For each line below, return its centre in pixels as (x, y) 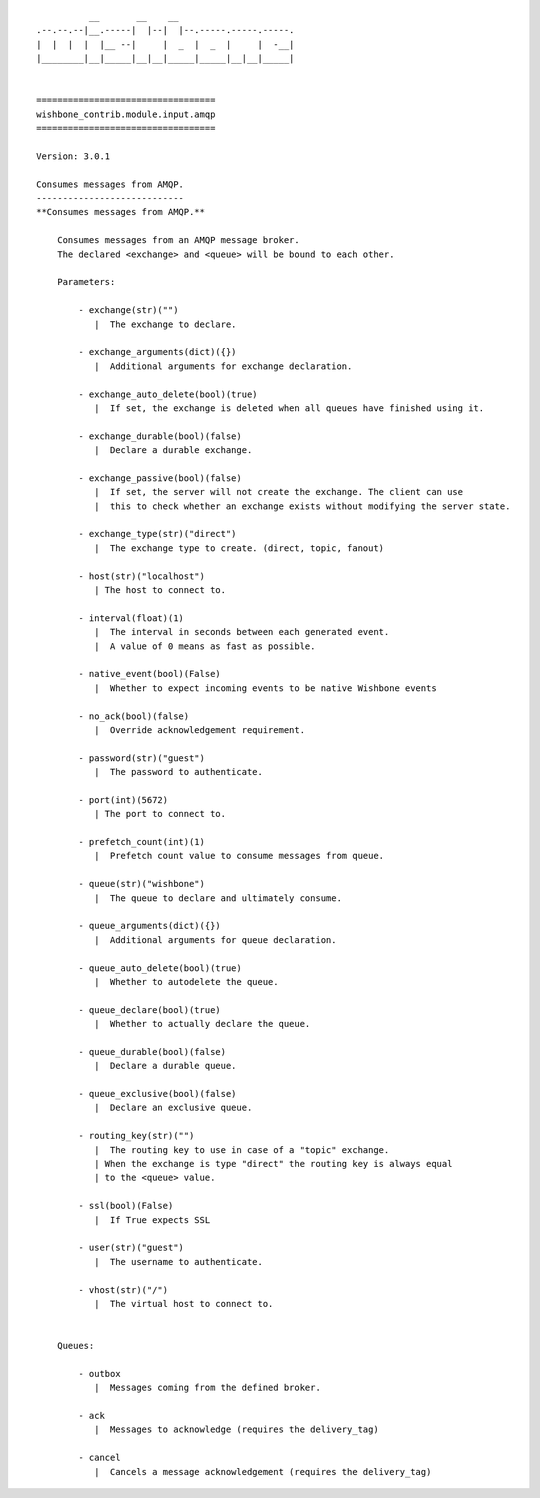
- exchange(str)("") (128, 310)
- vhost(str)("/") (123, 1289)
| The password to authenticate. (178, 772)
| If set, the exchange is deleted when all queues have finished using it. (289, 408)
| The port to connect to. (160, 814)
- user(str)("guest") (131, 1248)
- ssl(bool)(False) (126, 1206)
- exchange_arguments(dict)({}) (157, 352)
